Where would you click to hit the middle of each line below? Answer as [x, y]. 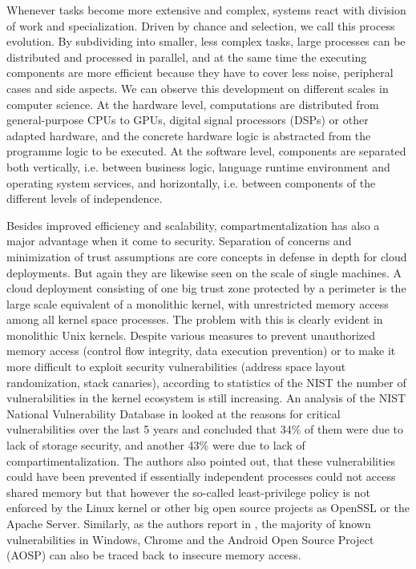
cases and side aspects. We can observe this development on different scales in [198, 88]
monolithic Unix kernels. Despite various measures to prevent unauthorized [191, 335]
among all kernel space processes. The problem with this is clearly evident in [195, 319]
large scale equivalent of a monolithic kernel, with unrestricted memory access [198, 303]
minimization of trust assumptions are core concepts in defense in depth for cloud [207, 256]
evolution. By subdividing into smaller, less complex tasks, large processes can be [206, 41]
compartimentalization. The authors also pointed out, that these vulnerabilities [201, 460]
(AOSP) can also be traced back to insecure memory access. [154, 555]
